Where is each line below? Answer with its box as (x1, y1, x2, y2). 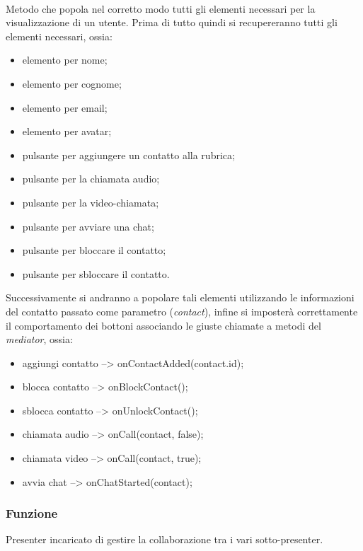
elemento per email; (22, 100, 108, 115)
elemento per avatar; (22, 124, 112, 139)
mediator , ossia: (6, 332, 73, 347)
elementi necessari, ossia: (6, 28, 113, 43)
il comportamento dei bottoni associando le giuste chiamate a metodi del (6, 318, 321, 332)
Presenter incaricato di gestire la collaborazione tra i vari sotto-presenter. (6, 532, 323, 547)
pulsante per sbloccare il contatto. (22, 266, 170, 281)
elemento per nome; (22, 52, 108, 67)
